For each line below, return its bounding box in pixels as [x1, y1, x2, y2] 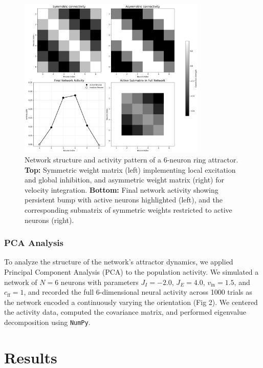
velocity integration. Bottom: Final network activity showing [25, 184, 218, 195]
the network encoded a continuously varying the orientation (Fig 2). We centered [4, 296, 258, 307]
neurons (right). [25, 214, 74, 225]
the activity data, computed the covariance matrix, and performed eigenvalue [4, 306, 247, 317]
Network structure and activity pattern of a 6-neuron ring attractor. [25, 154, 238, 165]
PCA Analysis [4, 236, 63, 249]
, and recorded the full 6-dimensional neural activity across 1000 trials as [24, 287, 252, 297]
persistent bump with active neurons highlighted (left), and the [25, 194, 223, 205]
